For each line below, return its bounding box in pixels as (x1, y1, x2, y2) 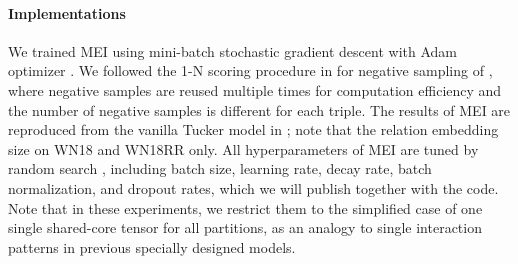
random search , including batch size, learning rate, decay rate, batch (8, 158, 432, 179)
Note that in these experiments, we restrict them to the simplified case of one (8, 197, 483, 218)
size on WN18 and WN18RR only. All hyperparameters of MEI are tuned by (8, 138, 479, 159)
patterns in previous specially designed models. (8, 236, 296, 257)
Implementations (8, 2, 126, 23)
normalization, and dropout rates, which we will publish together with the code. (8, 177, 499, 198)
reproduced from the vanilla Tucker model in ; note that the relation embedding (8, 119, 499, 140)
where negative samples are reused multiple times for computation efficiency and (8, 79, 502, 100)
